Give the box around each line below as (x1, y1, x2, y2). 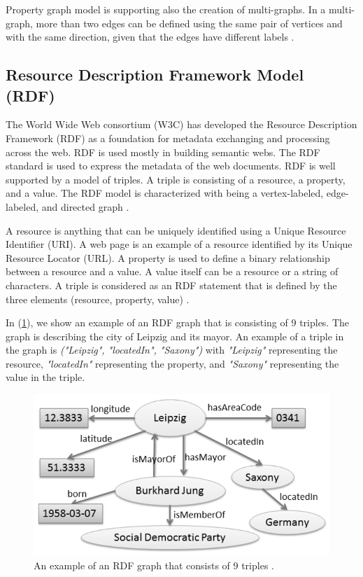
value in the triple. (6, 370, 85, 384)
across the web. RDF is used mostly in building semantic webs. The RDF (6, 144, 320, 159)
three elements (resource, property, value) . (6, 291, 190, 306)
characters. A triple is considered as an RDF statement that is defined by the (6, 277, 337, 292)
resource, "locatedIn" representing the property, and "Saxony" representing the (6, 356, 339, 370)
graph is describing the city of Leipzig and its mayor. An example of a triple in (6, 328, 344, 343)
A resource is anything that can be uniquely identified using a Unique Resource (6, 223, 346, 237)
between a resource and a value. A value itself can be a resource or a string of (6, 264, 339, 279)
